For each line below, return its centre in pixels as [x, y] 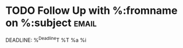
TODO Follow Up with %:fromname [91, 11]
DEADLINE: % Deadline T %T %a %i [46, 39]
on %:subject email [51, 23]
